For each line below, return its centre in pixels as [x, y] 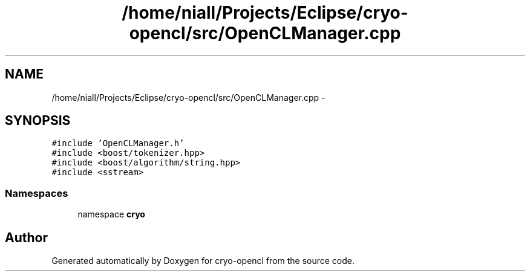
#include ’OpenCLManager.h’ [118, 143]
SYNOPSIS [38, 121]
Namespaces [37, 193]
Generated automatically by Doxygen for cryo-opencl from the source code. [203, 261]
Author [26, 237]
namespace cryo [111, 214]
